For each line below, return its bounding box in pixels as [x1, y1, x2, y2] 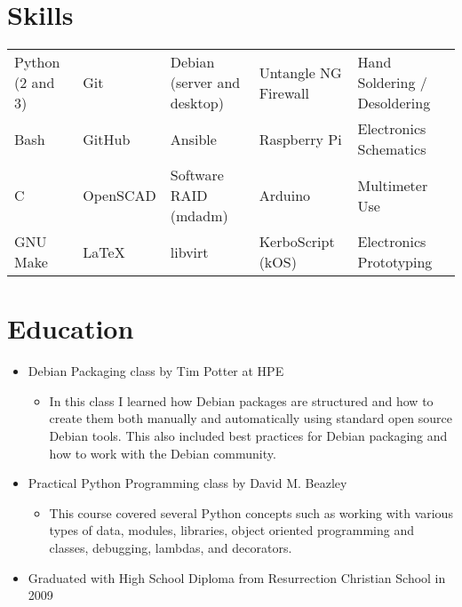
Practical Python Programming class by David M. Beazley [28, 474, 347, 492]
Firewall [259, 82, 309, 103]
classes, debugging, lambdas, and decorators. [49, 539, 292, 556]
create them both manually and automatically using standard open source [49, 409, 453, 427]
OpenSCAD [83, 185, 156, 206]
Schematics [357, 139, 426, 160]
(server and [170, 72, 241, 93]
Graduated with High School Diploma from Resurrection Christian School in [28, 568, 446, 587]
